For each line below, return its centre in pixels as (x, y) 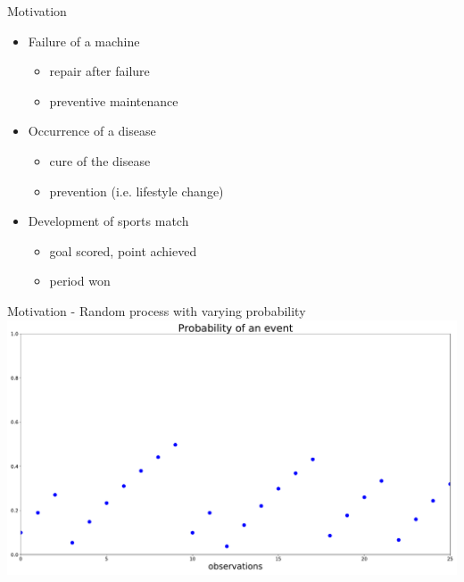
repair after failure (99, 71)
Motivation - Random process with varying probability (157, 310)
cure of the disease (100, 160)
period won (80, 281)
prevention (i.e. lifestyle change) (137, 191)
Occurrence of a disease (92, 131)
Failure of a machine (84, 41)
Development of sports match (108, 221)
